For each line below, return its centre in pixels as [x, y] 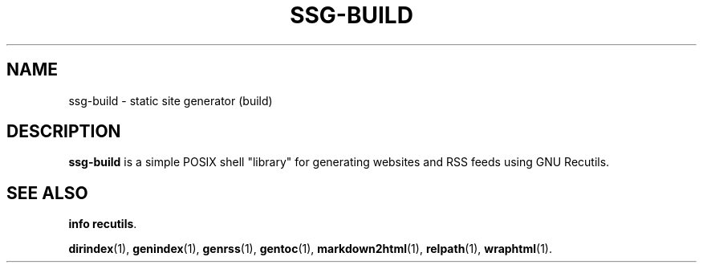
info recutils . [103, 224]
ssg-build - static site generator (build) [171, 100]
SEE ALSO [47, 193]
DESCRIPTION [64, 132]
